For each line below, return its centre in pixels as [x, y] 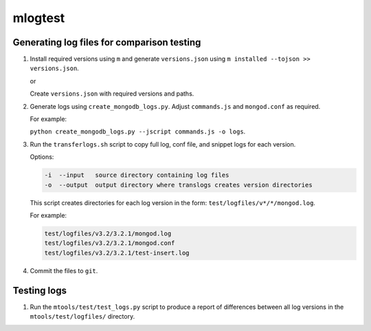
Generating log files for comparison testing [107, 42]
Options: [42, 157]
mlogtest [39, 18]
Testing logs [40, 290]
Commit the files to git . [64, 270]
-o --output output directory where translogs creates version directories [178, 185]
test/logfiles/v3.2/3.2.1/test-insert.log [117, 253]
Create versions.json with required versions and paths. [112, 94]
